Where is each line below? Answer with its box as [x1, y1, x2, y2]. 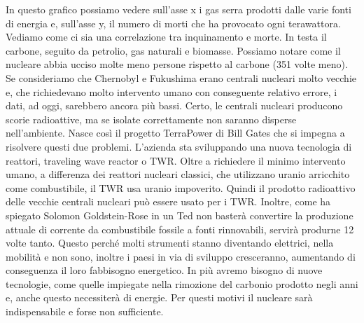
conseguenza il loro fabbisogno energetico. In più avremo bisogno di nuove [6, 263, 323, 277]
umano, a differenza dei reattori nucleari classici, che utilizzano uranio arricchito [6, 167, 350, 181]
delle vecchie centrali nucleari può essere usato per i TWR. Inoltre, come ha [6, 194, 331, 209]
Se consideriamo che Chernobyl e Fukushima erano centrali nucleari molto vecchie [6, 70, 357, 85]
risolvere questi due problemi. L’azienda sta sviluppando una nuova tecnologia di [6, 139, 352, 153]
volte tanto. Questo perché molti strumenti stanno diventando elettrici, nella [6, 235, 334, 250]
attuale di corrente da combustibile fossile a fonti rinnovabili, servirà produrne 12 [6, 221, 354, 236]
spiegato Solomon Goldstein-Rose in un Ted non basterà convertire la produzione [6, 207, 353, 222]
